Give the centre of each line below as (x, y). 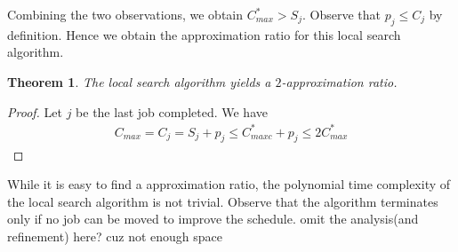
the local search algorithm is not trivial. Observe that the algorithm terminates (223, 201)
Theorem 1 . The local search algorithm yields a (139, 81)
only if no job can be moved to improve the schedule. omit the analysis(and (213, 219)
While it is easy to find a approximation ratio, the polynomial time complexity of (229, 184)
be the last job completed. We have (172, 111)
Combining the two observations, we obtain (125, 14)
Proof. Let (35, 111)
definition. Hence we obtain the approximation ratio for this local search (204, 34)
